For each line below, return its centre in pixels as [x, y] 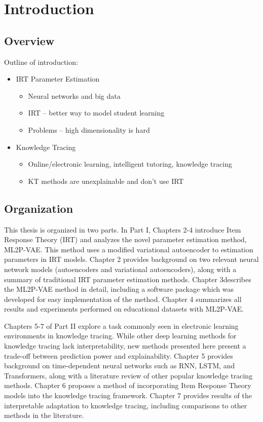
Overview [29, 40]
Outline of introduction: [41, 62]
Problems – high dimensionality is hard [89, 129]
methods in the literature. [44, 415]
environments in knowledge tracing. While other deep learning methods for [120, 336]
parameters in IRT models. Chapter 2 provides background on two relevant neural [131, 259]
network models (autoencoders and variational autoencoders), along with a [120, 269]
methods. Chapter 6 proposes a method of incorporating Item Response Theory [128, 385]
